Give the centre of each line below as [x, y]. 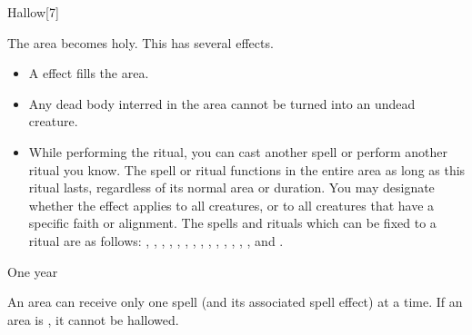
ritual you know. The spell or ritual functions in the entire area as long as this [247, 169]
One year [33, 271]
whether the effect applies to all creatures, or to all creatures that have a [231, 205]
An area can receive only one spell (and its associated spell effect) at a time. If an [235, 302]
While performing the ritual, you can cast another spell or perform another [238, 151]
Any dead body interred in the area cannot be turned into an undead [222, 103]
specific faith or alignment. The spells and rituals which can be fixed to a [232, 223]
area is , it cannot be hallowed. [93, 319]
